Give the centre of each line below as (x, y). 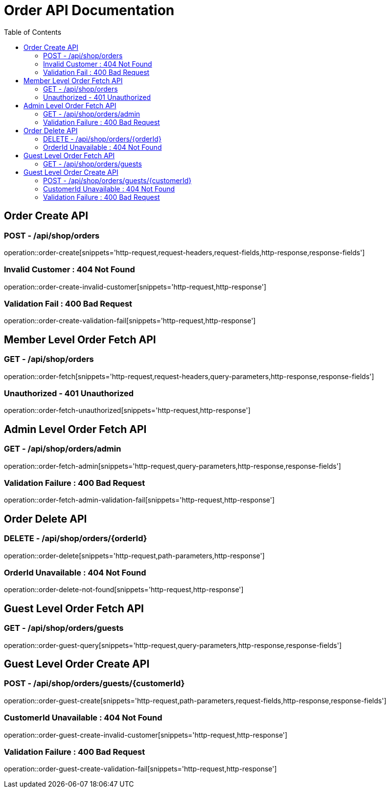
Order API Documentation (89, 10)
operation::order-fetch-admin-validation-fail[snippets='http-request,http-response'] (139, 500)
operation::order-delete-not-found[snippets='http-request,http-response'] (124, 590)
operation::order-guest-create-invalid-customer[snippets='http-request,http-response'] (146, 735)
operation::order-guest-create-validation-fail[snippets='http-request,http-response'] (140, 769)
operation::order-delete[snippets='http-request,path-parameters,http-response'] (134, 555)
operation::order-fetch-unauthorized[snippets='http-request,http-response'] (127, 410)
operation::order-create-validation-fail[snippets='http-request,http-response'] (130, 321)
